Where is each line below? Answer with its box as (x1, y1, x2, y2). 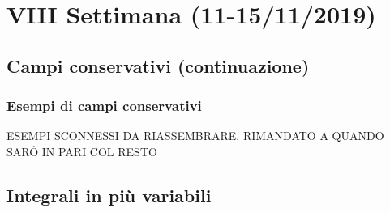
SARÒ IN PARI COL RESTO (6, 142, 157, 159)
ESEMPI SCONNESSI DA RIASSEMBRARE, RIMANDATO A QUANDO (6, 127, 384, 144)
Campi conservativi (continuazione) (6, 53, 310, 78)
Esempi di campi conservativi (6, 95, 202, 116)
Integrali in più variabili (6, 182, 212, 207)
